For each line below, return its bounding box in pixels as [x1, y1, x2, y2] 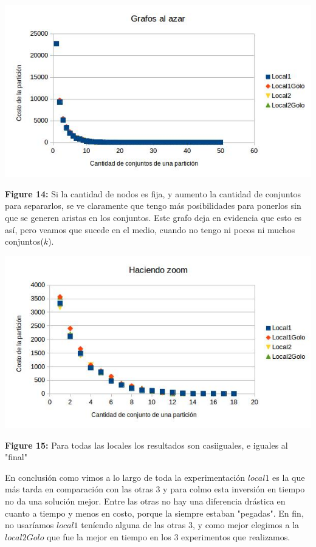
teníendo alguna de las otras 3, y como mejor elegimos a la [81, 518, 300, 531]
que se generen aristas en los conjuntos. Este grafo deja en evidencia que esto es [5, 211, 302, 224]
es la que [272, 471, 305, 483]
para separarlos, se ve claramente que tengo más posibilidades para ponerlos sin [5, 199, 301, 212]
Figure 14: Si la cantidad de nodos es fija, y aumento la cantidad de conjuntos [5, 187, 301, 200]
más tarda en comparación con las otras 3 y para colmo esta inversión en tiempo [5, 483, 305, 495]
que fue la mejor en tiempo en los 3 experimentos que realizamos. [47, 530, 290, 543]
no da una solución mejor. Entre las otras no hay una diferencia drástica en [5, 495, 286, 507]
